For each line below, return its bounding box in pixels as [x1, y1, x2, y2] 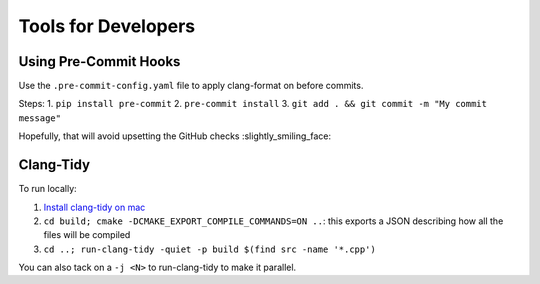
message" [18, 112, 62, 124]
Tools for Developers [18, 15, 196, 37]
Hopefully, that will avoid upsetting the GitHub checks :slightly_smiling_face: [18, 130, 332, 142]
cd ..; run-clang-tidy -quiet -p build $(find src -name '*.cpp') [43, 243, 377, 255]
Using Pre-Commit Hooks [18, 53, 181, 70]
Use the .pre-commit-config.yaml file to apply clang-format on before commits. [18, 80, 364, 92]
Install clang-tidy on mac [43, 201, 146, 213]
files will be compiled [43, 229, 131, 241]
